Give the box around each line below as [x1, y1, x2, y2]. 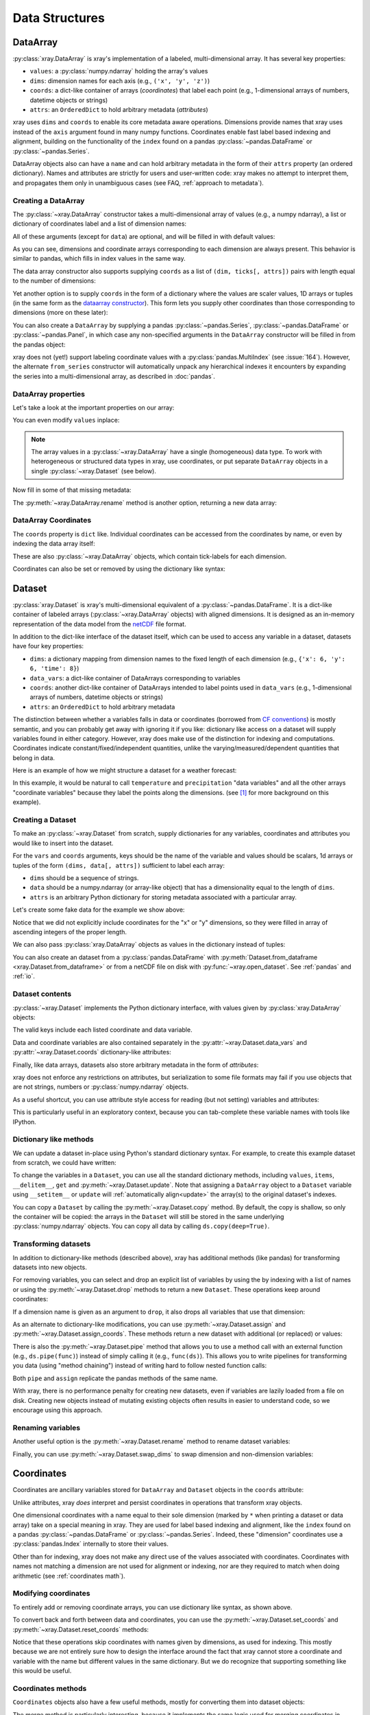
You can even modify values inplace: [12, 416, 120, 425]
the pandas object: [12, 340, 66, 348]
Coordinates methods [12, 1683, 87, 1693]
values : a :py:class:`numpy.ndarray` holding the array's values [29, 67, 208, 75]
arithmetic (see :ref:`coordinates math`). [12, 1572, 126, 1580]
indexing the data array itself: [12, 539, 95, 548]
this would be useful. [12, 1667, 72, 1675]
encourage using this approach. [12, 1406, 103, 1415]
